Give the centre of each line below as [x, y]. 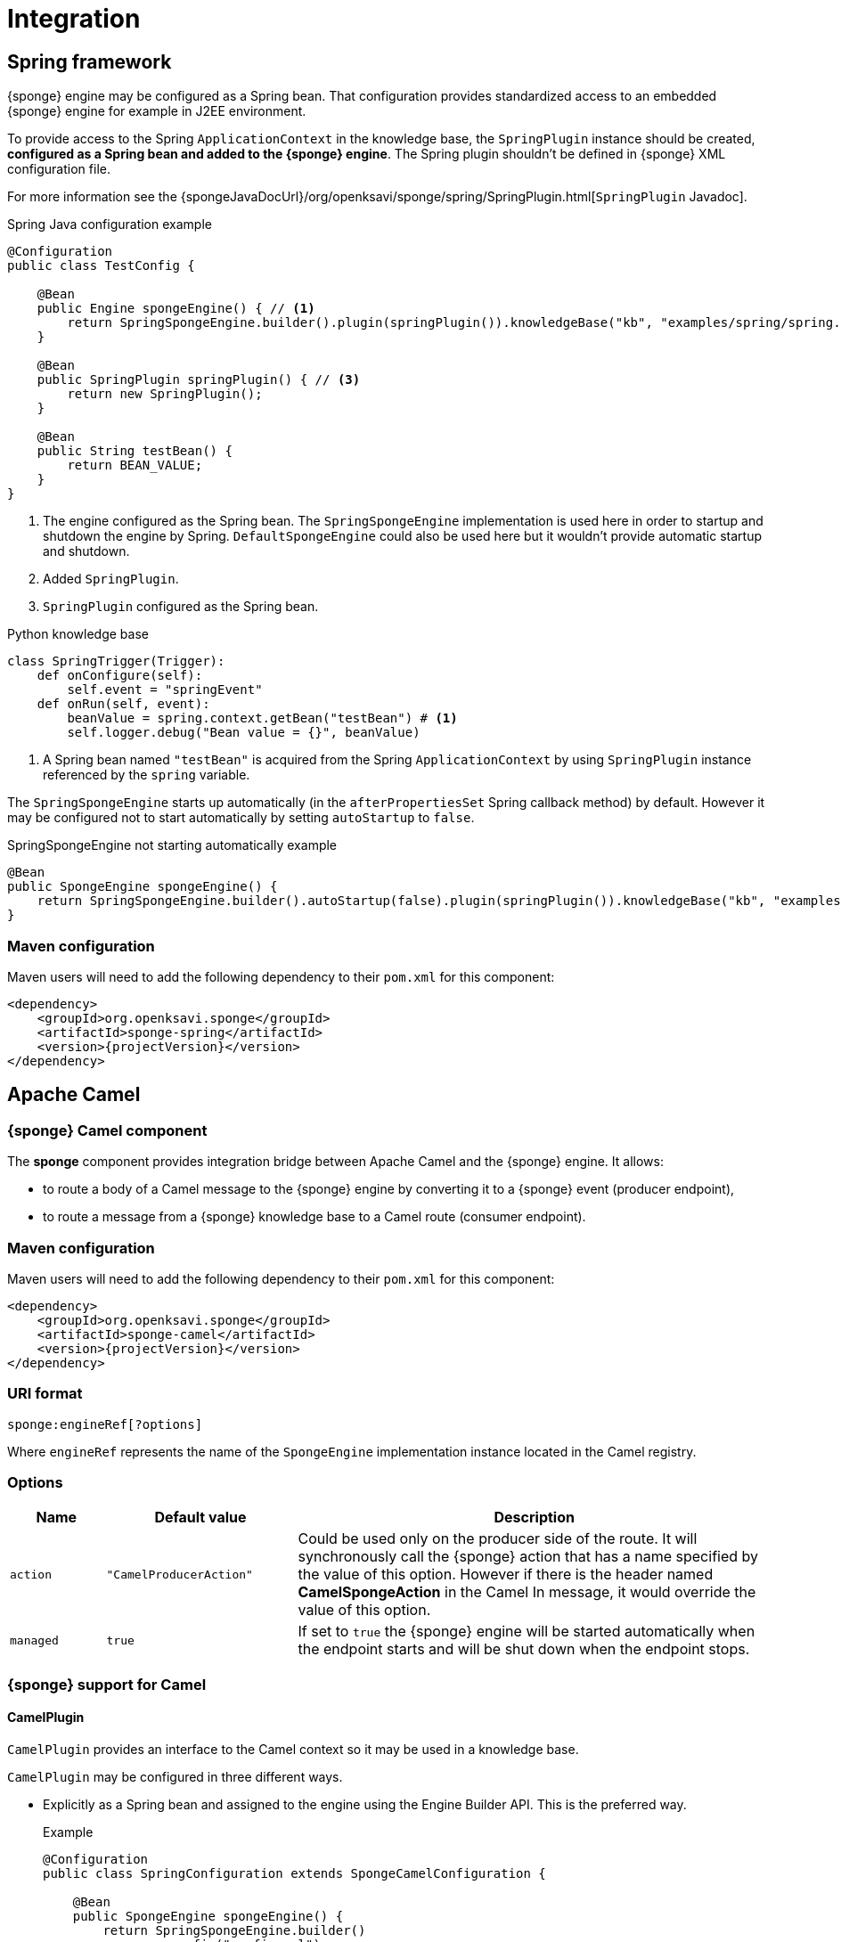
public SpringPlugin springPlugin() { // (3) [199, 380]
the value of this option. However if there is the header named [506, 1575]
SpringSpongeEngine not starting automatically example [172, 845]
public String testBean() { [135, 451]
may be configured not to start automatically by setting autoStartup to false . [241, 818]
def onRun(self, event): [123, 704]
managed [34, 1640]
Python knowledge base [78, 634]
